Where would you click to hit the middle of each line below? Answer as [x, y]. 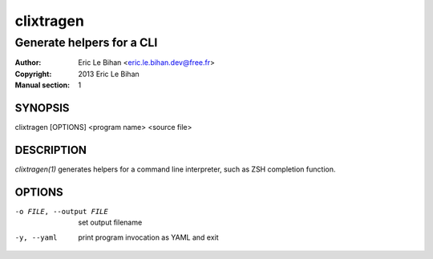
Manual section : [42, 85]
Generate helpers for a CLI [86, 42]
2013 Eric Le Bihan [109, 74]
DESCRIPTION [51, 150]
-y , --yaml [36, 237]
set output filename [110, 223]
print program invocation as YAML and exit [149, 237]
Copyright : [33, 74]
